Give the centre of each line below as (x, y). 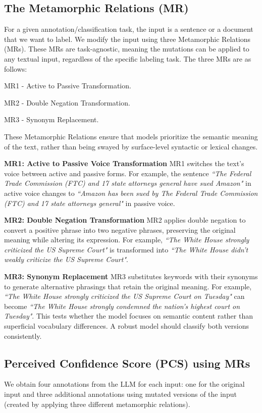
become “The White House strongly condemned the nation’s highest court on (122, 306)
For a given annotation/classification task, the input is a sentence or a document (129, 29)
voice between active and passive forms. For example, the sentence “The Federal (128, 173)
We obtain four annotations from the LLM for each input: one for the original (124, 384)
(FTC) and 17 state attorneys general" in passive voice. (90, 203)
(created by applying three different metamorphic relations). (97, 404)
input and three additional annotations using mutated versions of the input (120, 394)
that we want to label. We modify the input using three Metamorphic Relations (127, 39)
